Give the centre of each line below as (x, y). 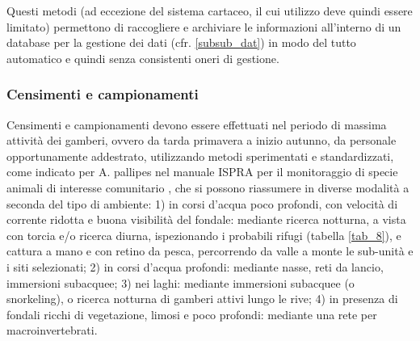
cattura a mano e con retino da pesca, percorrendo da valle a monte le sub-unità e (210, 251)
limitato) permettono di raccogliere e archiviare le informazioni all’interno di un (204, 26)
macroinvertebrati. (52, 330)
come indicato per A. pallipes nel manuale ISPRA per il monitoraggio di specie (202, 172)
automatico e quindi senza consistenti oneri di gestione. (143, 58)
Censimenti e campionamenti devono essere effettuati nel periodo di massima (197, 124)
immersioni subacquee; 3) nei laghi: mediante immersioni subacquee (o (181, 282)
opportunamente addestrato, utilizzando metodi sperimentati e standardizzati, (200, 156)
